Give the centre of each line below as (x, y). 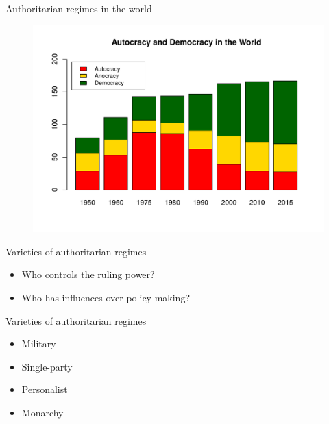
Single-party (47, 366)
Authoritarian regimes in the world (79, 8)
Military (39, 344)
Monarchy (42, 413)
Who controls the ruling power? (88, 274)
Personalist (45, 389)
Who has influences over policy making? (106, 298)
